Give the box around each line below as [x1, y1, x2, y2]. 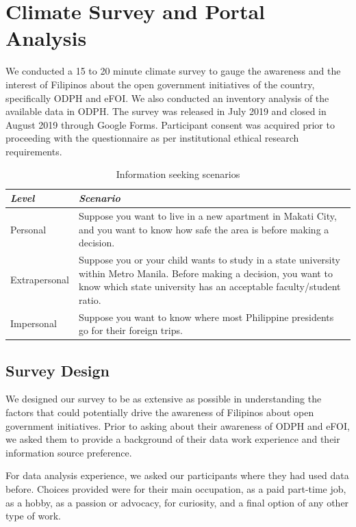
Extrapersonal [10, 272, 69, 287]
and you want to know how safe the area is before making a [78, 222, 329, 236]
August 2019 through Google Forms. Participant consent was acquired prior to [5, 117, 335, 131]
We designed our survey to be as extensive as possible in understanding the [5, 391, 322, 406]
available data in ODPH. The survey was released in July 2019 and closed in [5, 104, 327, 118]
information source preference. [5, 445, 132, 459]
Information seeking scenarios [116, 167, 240, 181]
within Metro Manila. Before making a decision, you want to [78, 266, 333, 280]
